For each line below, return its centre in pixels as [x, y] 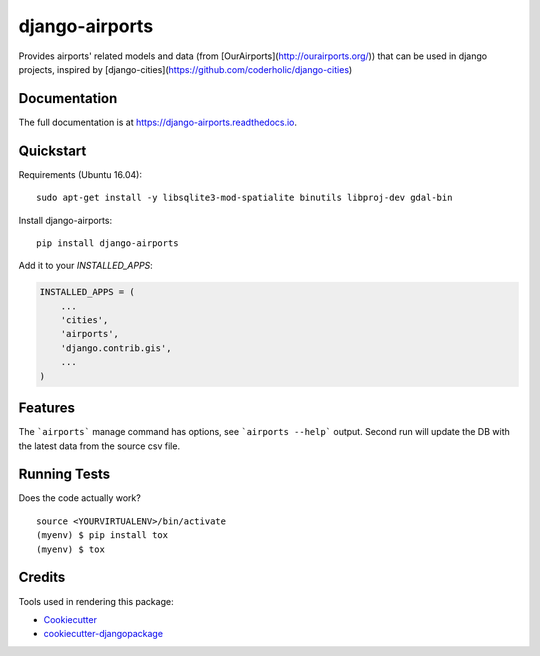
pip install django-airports [107, 243]
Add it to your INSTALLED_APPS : [86, 266]
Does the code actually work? [80, 498]
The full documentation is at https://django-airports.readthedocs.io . [158, 122]
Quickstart [52, 150]
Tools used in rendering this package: [96, 601]
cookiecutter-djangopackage [103, 634]
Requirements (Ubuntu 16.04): [80, 174]
